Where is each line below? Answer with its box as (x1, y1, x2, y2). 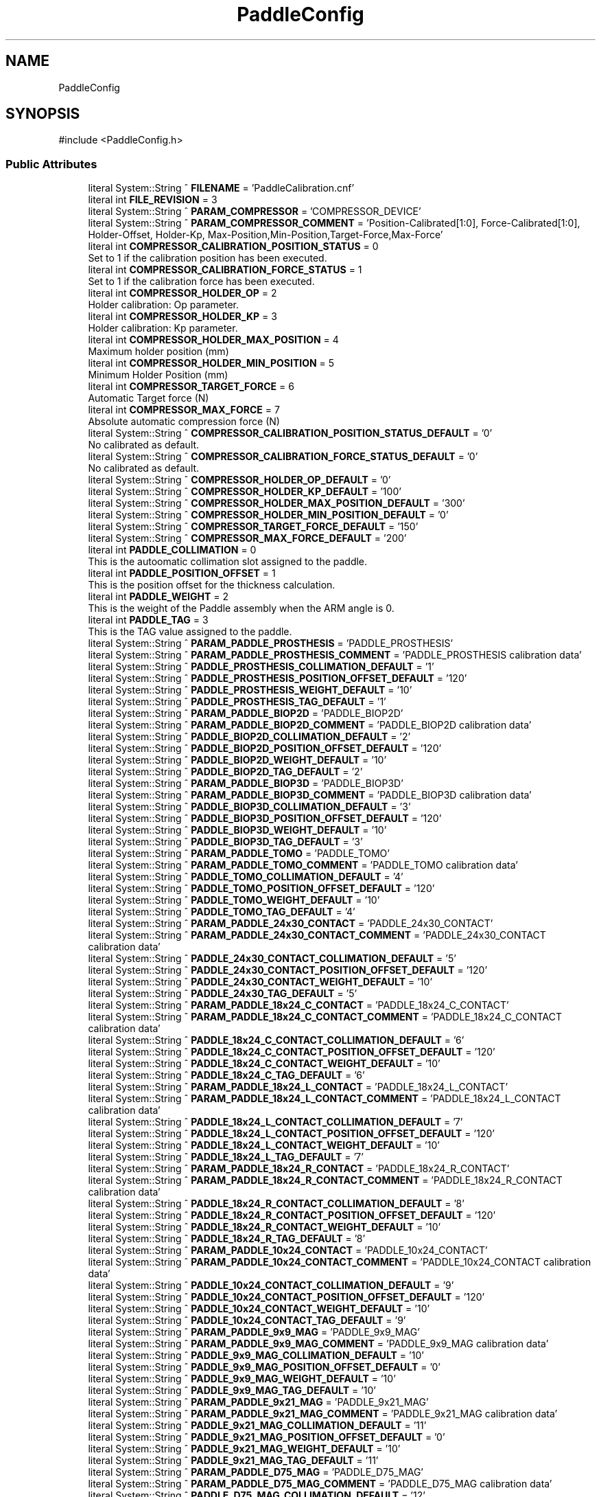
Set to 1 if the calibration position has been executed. (88, 252, 327, 264)
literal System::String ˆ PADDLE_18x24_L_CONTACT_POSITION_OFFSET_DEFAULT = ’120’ (88, 1128, 495, 1140)
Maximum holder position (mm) (88, 345, 229, 358)
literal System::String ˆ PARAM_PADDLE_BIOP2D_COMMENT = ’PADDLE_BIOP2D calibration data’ (88, 719, 532, 731)
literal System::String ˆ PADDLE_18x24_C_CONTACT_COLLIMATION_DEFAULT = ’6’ (88, 1034, 464, 1047)
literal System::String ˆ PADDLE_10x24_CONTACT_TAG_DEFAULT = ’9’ (88, 1314, 406, 1327)
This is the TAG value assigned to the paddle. (88, 626, 292, 638)
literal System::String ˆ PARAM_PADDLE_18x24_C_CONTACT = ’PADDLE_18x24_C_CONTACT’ (88, 999, 509, 1012)
